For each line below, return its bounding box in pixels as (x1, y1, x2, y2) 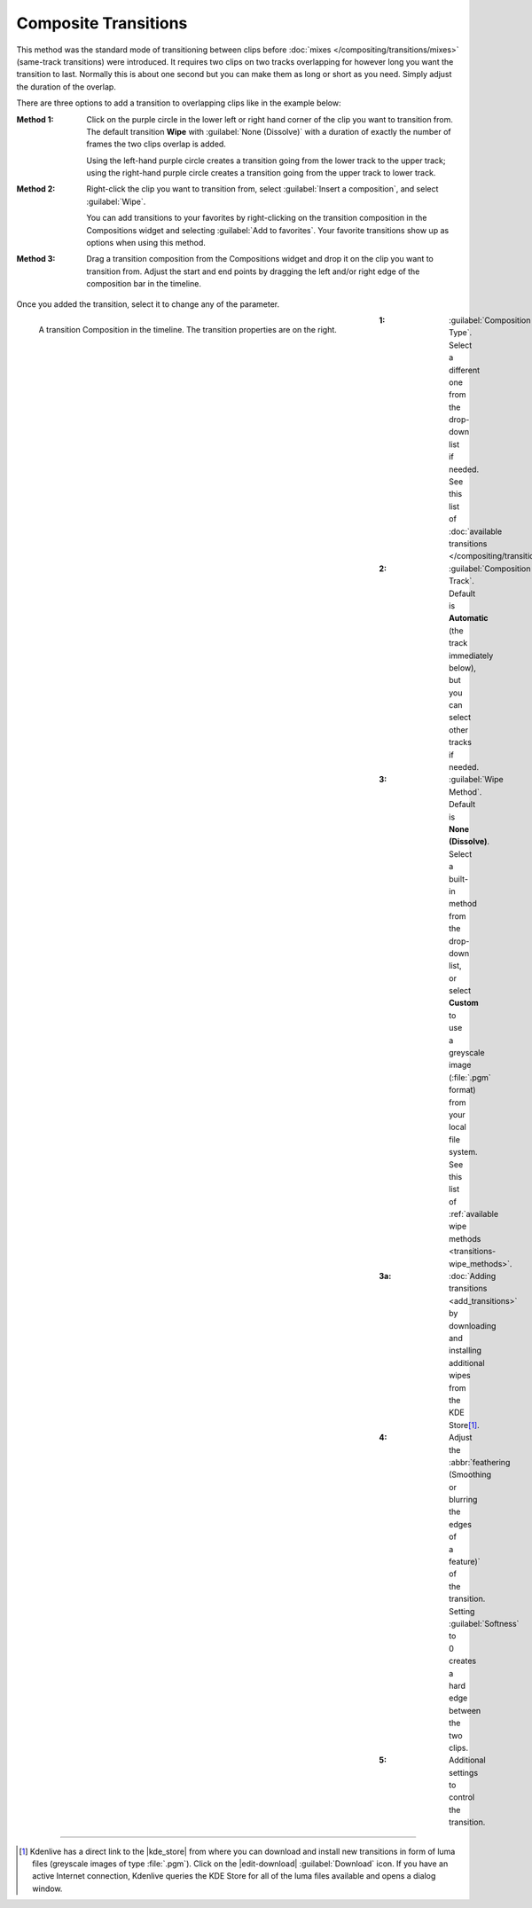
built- (449, 874, 469, 884)
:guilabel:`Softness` (449, 1618, 520, 1629)
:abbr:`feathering (449, 1457, 511, 1467)
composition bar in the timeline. (86, 279, 201, 289)
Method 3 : (16, 254, 56, 264)
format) (449, 1085, 476, 1095)
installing (449, 1345, 482, 1356)
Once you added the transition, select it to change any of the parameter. (16, 298, 280, 310)
